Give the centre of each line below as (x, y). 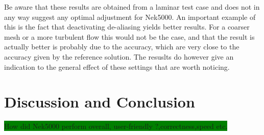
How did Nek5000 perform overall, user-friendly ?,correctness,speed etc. (116, 126)
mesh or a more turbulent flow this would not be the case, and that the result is (129, 36)
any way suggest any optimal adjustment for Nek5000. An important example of (130, 17)
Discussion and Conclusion (100, 102)
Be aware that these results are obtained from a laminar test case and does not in (132, 7)
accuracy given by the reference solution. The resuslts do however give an (119, 56)
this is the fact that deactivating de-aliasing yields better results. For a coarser (127, 27)
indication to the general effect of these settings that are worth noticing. (117, 66)
